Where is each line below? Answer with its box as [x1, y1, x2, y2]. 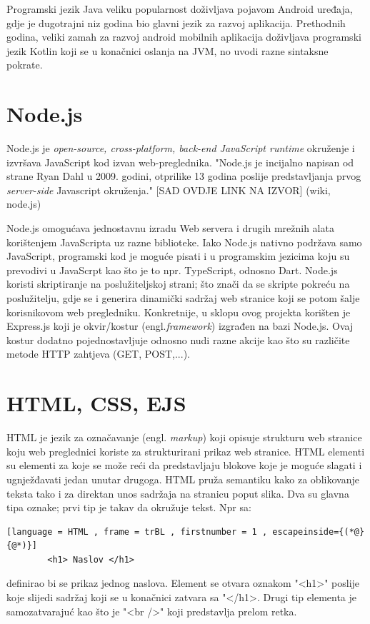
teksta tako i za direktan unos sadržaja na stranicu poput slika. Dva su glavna [6, 485, 349, 500]
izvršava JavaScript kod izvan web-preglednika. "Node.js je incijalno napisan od [6, 154, 354, 169]
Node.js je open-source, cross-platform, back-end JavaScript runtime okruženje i [6, 141, 355, 156]
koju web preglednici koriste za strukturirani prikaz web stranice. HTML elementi [6, 443, 365, 458]
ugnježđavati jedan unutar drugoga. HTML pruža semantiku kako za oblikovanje [6, 471, 359, 486]
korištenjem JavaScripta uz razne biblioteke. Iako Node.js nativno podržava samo [6, 234, 362, 249]
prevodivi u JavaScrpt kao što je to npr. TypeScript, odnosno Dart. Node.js [6, 262, 338, 277]
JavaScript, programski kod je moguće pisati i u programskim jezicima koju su [6, 248, 350, 263]
